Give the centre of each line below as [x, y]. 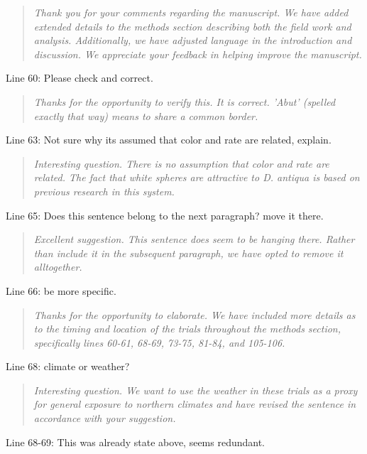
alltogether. [58, 267]
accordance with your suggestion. [105, 418]
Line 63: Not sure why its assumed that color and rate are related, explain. [169, 140]
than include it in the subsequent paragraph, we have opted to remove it [188, 253]
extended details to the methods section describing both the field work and [192, 26]
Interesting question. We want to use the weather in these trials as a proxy [196, 390]
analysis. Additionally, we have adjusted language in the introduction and [193, 40]
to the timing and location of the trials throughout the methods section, [187, 329]
